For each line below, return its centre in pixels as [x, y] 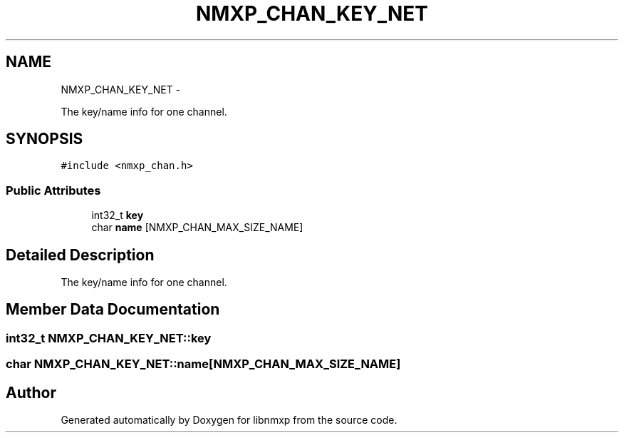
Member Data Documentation [113, 310]
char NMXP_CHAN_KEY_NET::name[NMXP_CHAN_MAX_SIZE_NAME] [203, 364]
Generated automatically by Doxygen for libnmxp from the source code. [229, 420]
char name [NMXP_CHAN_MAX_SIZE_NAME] [197, 228]
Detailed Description [80, 255]
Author [31, 392]
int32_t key [118, 215]
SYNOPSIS [45, 139]
